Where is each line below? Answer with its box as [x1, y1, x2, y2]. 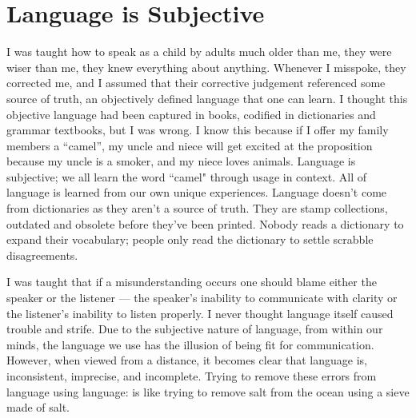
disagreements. [6, 246, 78, 263]
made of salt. [6, 399, 70, 416]
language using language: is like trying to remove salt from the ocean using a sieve [6, 383, 410, 400]
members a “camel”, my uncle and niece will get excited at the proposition [6, 137, 373, 153]
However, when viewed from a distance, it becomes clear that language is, [6, 352, 368, 368]
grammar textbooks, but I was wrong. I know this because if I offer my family [6, 121, 389, 138]
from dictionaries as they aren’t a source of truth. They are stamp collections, [6, 200, 388, 217]
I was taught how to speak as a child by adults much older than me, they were [6, 43, 392, 60]
